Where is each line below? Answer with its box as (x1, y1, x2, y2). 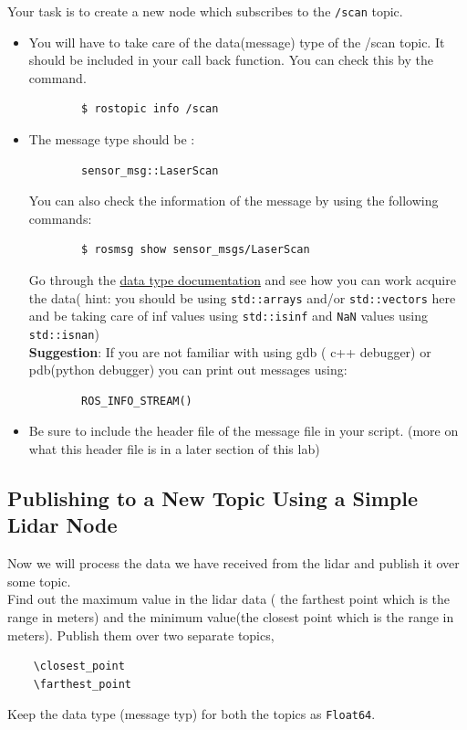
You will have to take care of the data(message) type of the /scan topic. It (28, 32, 445, 51)
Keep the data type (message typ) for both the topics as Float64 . (7, 704, 376, 724)
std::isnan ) (28, 323, 99, 343)
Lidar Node (7, 511, 118, 539)
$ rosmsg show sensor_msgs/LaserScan (81, 243, 310, 257)
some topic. (7, 571, 71, 590)
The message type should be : (28, 130, 195, 149)
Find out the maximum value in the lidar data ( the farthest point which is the (7, 589, 451, 608)
